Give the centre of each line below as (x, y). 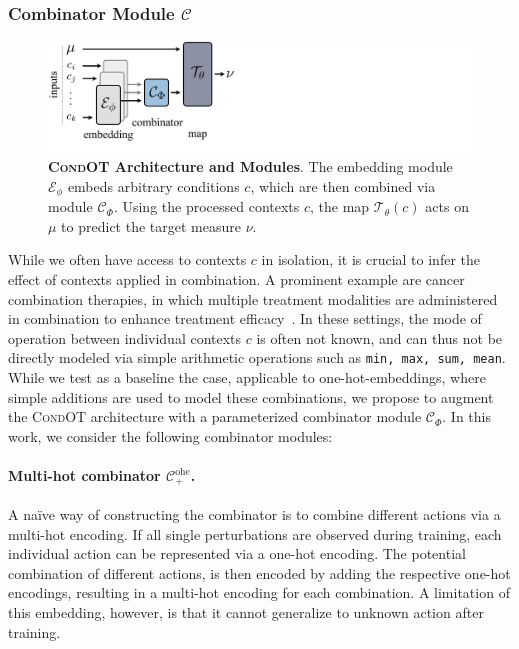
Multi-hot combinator (84, 475)
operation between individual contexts (125, 337)
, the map (340, 206)
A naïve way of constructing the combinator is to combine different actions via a (254, 514)
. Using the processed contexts (206, 206)
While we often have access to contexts (127, 259)
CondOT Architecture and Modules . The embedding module (250, 166)
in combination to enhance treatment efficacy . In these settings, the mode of (245, 318)
